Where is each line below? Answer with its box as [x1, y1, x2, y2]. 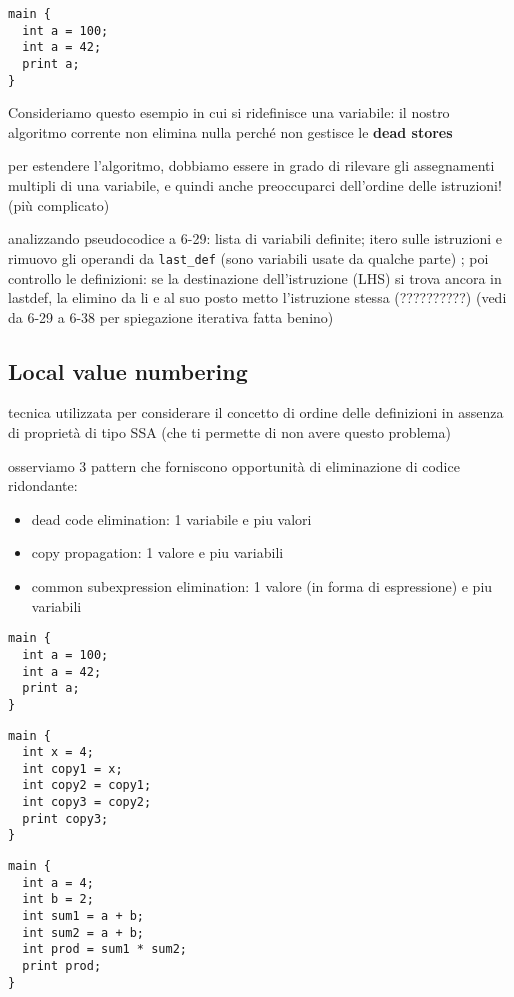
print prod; [22, 959, 102, 974]
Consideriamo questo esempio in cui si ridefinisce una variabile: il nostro [8, 102, 450, 123]
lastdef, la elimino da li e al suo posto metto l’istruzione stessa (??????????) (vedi [8, 287, 507, 308]
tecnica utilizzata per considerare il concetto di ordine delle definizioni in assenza [8, 402, 504, 423]
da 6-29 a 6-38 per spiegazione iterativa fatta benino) [8, 306, 334, 327]
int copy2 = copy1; [22, 778, 152, 793]
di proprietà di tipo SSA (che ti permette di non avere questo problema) [8, 422, 451, 443]
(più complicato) [8, 194, 110, 215]
